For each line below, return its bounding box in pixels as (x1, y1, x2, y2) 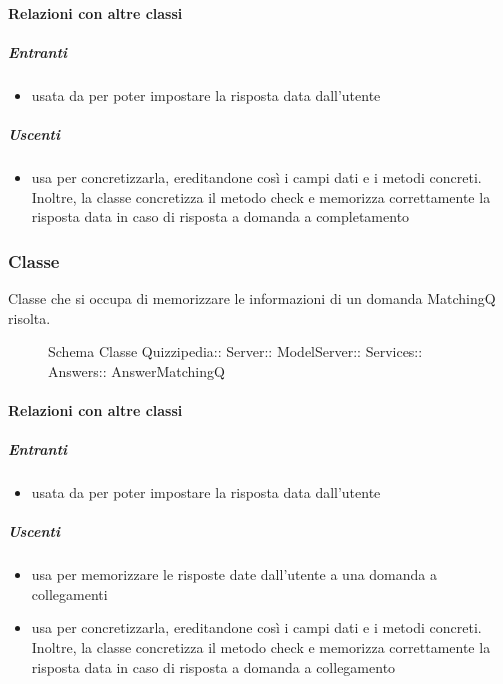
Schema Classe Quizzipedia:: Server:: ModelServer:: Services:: (48, 341, 423, 362)
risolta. (8, 307, 51, 328)
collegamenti (31, 583, 108, 604)
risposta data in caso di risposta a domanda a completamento (31, 206, 410, 227)
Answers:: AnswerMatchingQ (48, 360, 225, 381)
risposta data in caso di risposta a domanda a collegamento (31, 656, 396, 677)
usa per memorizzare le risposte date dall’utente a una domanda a (31, 564, 437, 585)
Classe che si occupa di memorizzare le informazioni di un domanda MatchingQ (8, 287, 496, 308)
